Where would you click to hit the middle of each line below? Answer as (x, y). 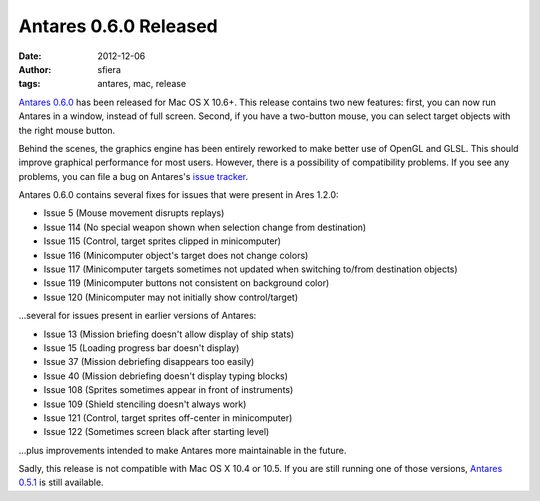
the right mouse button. (67, 130)
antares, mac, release (142, 84)
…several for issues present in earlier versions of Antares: (137, 316)
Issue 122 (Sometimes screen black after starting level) (156, 432)
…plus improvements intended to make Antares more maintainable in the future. (182, 450)
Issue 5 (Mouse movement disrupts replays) (134, 213)
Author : (35, 69)
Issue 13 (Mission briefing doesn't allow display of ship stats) (169, 334)
